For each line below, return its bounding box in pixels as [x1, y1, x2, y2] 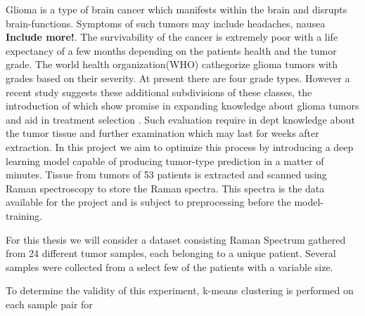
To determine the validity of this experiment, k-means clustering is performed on [6, 283, 354, 298]
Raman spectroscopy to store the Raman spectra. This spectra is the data [6, 180, 325, 195]
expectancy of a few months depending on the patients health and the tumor [6, 43, 337, 58]
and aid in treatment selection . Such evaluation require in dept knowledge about [6, 112, 355, 126]
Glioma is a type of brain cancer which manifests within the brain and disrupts [6, 2, 347, 16]
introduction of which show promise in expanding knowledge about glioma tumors [6, 98, 359, 113]
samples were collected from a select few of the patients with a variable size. [6, 259, 333, 274]
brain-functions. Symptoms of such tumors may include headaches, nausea [6, 15, 326, 30]
